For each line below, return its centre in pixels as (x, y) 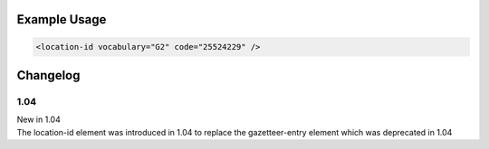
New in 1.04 (38, 120)
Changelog (48, 75)
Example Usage (62, 19)
